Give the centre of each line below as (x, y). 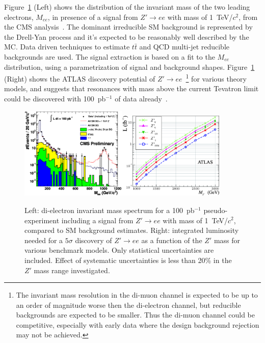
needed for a (44, 240)
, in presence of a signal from (93, 17)
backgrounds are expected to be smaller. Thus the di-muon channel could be (135, 315)
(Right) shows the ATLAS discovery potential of (80, 78)
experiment (42, 220)
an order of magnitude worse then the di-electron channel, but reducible (128, 305)
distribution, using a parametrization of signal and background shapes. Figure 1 (129, 67)
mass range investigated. (72, 270)
